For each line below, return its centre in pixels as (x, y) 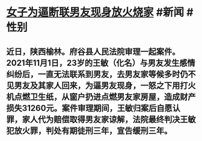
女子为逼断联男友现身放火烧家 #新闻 (95, 12)
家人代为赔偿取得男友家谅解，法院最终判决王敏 (109, 119)
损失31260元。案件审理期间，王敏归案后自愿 (89, 108)
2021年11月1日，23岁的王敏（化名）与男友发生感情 (101, 63)
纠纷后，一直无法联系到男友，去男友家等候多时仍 (97, 74)
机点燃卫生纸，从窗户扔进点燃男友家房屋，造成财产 (101, 97)
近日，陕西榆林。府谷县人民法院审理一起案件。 (93, 52)
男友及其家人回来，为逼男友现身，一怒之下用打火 (105, 85)
